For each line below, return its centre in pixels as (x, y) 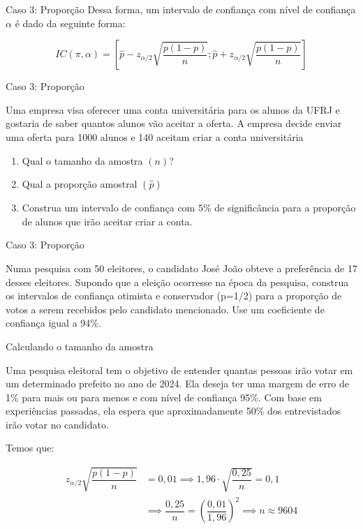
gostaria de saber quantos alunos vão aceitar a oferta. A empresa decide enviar (174, 123)
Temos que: (30, 448)
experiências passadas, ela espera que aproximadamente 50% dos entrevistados (173, 411)
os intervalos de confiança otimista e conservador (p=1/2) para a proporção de (174, 296)
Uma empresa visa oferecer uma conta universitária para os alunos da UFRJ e (173, 109)
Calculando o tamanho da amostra (80, 346)
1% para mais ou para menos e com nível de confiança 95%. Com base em (164, 397)
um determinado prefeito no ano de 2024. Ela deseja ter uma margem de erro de (178, 383)
